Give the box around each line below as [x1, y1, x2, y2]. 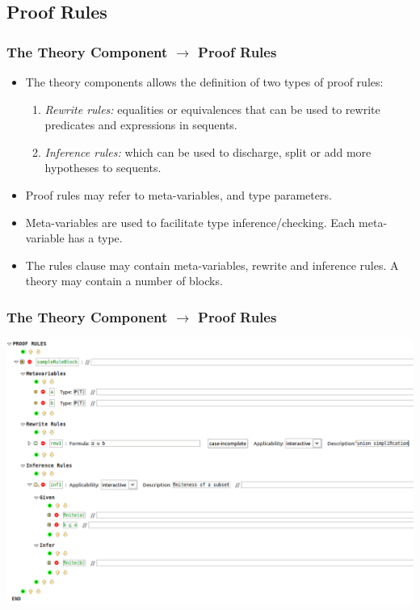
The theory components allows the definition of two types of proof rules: [25, 74, 384, 90]
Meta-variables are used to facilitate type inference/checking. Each [25, 213, 355, 230]
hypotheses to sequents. [44, 159, 162, 176]
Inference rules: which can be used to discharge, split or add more [44, 143, 372, 160]
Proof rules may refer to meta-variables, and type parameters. [25, 186, 332, 203]
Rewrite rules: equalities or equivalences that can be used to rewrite [44, 100, 380, 117]
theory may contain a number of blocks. [25, 272, 223, 289]
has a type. [68, 229, 123, 246]
